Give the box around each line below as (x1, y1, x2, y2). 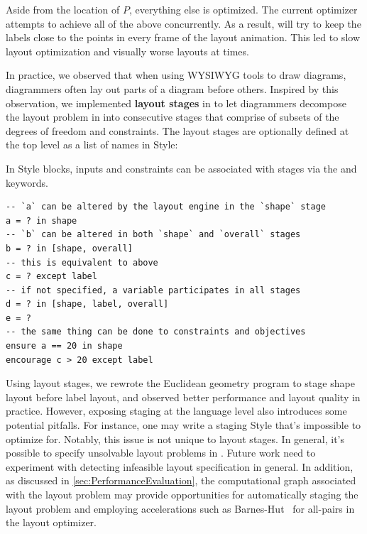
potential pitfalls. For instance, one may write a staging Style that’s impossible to (6, 418, 361, 432)
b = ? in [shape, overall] (6, 243, 133, 254)
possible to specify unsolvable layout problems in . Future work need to (6, 445, 316, 460)
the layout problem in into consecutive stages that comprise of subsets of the (6, 109, 339, 124)
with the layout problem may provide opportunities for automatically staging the (6, 487, 358, 501)
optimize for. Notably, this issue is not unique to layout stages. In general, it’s (6, 431, 345, 446)
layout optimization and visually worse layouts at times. (6, 43, 249, 58)
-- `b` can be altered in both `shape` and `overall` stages (6, 229, 301, 240)
